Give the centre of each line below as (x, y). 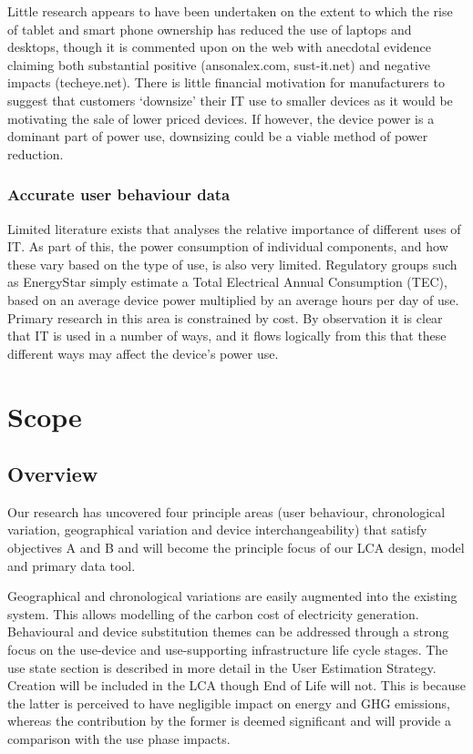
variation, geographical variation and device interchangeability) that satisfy (217, 530)
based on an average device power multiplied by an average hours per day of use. (233, 299)
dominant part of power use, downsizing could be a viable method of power (218, 136)
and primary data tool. (72, 565)
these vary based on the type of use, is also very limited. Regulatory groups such (232, 264)
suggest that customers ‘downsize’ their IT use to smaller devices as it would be (230, 100)
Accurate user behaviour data (119, 194)
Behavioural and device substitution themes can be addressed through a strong (228, 632)
